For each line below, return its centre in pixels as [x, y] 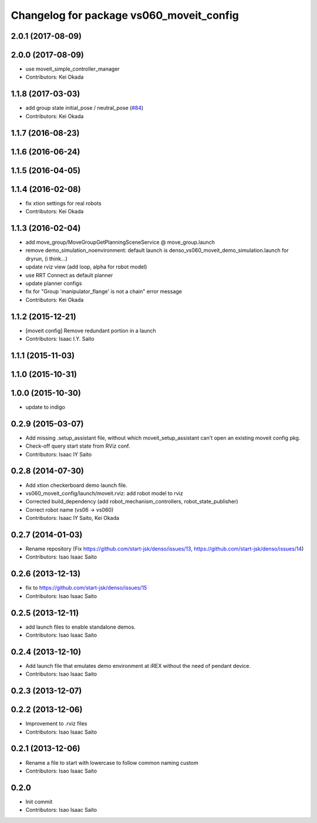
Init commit [39, 801]
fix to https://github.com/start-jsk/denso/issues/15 [86, 588]
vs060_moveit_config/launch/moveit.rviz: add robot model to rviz [104, 493]
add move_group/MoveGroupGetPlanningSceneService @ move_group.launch [120, 242]
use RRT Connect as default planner [69, 275]
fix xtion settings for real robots [64, 203]
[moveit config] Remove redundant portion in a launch [91, 330]
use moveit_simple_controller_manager [72, 69]
